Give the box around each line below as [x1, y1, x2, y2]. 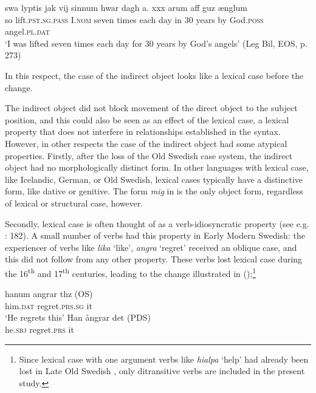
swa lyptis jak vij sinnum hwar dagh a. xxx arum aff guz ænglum [5, 1, 247, 13]
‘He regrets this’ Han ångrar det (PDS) [5, 311, 151, 324]
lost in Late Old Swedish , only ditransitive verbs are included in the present [19, 364, 305, 377]
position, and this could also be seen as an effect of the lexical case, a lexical [5, 113, 289, 126]
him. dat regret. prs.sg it [5, 299, 92, 312]
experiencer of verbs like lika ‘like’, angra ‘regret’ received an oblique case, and [5, 241, 297, 253]
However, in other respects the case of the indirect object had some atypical [5, 137, 287, 149]
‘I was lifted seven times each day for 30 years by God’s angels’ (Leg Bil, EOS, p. [5, 36, 307, 49]
